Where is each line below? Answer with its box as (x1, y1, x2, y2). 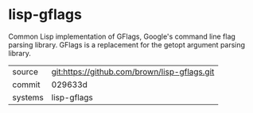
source (12, 66, 38, 77)
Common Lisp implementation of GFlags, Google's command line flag (8, 32, 236, 41)
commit (12, 79, 41, 90)
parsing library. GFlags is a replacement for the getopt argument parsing (8, 40, 245, 49)
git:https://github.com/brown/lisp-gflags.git (51, 66, 215, 77)
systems (12, 92, 44, 103)
